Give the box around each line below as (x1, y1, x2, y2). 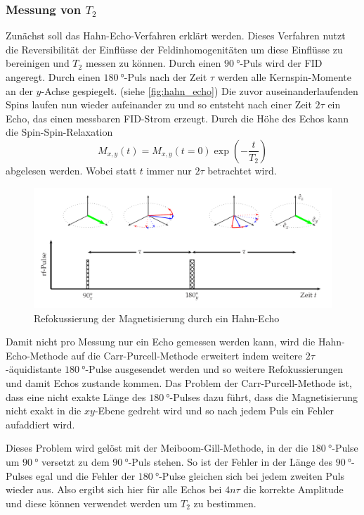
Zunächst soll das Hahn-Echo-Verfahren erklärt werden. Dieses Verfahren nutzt (6, 28, 346, 43)
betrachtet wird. (207, 163, 277, 177)
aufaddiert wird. (6, 417, 75, 431)
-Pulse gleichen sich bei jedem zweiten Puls (159, 468, 345, 483)
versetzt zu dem (41, 454, 110, 469)
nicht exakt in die (6, 403, 82, 418)
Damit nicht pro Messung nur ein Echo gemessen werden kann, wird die (6, 334, 316, 349)
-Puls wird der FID (240, 56, 323, 70)
